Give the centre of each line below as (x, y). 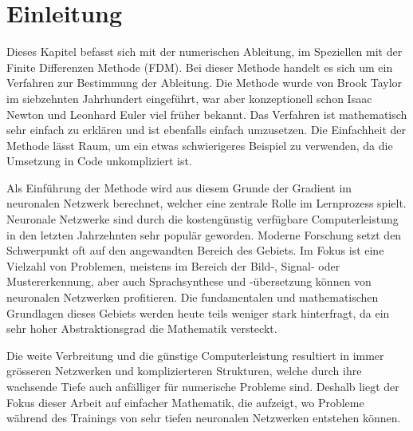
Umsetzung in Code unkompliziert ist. (99, 161)
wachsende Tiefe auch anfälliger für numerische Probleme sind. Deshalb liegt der (203, 386)
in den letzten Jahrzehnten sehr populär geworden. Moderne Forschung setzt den (204, 234)
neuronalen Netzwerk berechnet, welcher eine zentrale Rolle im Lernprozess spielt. (206, 203)
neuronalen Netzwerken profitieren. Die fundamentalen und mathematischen (193, 297)
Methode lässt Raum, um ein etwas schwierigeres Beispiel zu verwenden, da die (200, 145)
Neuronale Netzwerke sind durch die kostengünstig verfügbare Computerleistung (203, 219)
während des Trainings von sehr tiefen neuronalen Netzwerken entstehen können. (204, 418)
